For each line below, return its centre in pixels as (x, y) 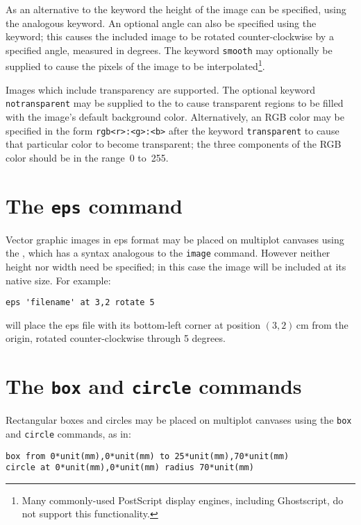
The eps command (94, 205)
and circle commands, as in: (68, 433)
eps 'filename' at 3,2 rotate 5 (80, 303)
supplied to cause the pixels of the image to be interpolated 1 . (135, 65)
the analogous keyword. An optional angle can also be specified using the (161, 23)
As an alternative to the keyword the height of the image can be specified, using (176, 9)
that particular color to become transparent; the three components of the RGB (174, 144)
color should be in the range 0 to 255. (87, 157)
